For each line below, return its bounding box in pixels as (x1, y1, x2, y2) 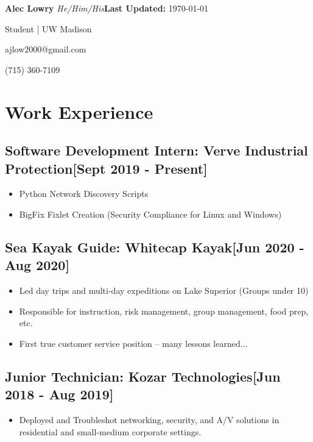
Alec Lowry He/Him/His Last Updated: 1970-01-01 (5, 2, 209, 14)
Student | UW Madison (5, 22, 92, 35)
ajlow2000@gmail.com (5, 43, 86, 55)
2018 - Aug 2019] (5, 385, 114, 404)
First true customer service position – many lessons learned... (19, 337, 248, 349)
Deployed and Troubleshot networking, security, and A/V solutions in (19, 413, 280, 426)
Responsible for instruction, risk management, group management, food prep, (19, 304, 309, 317)
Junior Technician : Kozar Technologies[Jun (5, 366, 281, 385)
